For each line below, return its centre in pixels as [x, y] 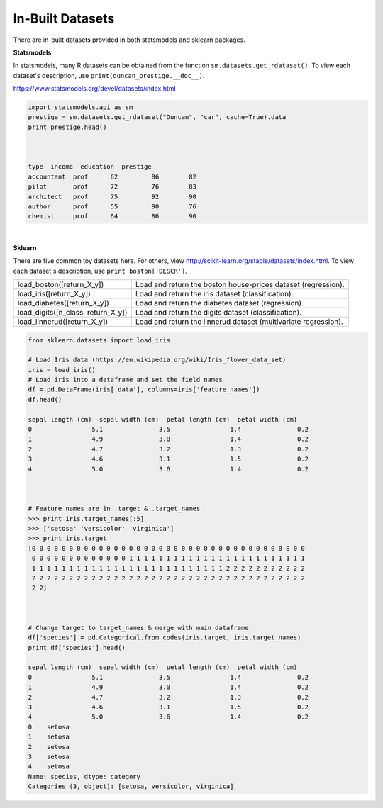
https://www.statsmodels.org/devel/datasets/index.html [95, 89]
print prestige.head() [67, 127]
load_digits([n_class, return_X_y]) [72, 312]
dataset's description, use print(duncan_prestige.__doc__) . [109, 75]
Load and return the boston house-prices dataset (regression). [240, 284]
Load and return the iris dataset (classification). [214, 293]
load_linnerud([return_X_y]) [63, 321]
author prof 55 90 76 [112, 207]
